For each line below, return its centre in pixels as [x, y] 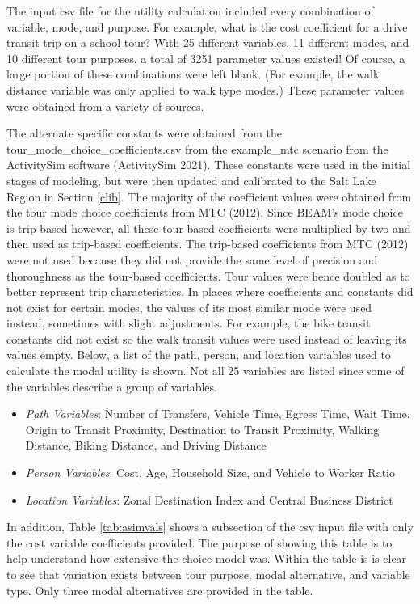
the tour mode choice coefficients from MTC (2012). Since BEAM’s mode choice [205, 212]
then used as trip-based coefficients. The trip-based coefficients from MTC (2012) [208, 244]
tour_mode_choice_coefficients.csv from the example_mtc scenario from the [197, 148]
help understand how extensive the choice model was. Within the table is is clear [207, 558]
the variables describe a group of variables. [112, 386]
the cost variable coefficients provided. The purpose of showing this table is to [199, 542]
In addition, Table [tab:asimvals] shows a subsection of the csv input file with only [210, 527]
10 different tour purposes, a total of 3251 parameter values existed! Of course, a [206, 58]
